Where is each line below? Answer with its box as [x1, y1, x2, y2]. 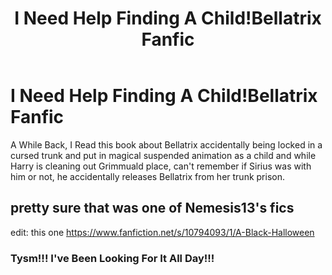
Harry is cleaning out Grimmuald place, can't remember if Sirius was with [10, 160, 312, 172]
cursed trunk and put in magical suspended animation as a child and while [10, 149, 317, 161]
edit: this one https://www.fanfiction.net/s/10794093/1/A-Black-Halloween [10, 226, 315, 238]
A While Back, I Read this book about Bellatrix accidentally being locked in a [10, 138, 323, 151]
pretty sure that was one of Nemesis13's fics [10, 200, 295, 217]
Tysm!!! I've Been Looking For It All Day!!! [10, 251, 215, 265]
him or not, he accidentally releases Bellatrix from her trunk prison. [10, 170, 285, 182]
